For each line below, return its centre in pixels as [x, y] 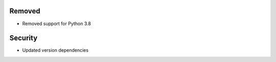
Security [24, 38]
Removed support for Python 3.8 [57, 24]
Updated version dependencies [55, 50]
